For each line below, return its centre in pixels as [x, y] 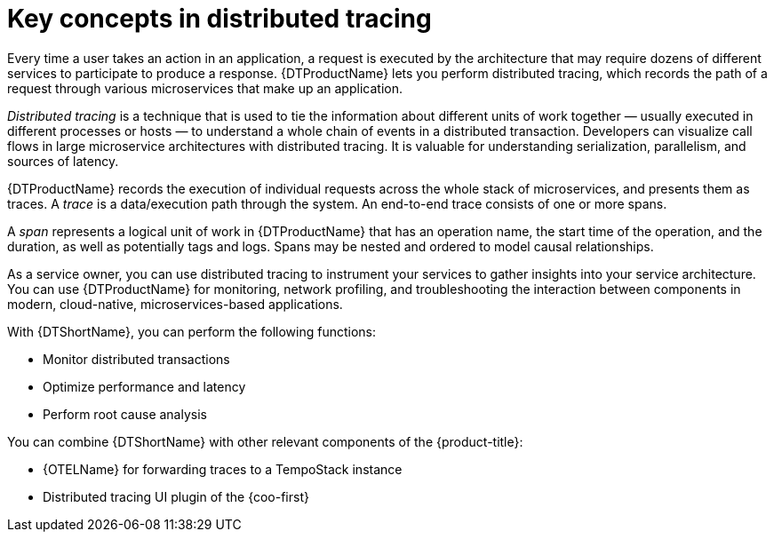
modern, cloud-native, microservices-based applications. [175, 304]
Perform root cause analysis [125, 414]
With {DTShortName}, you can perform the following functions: [192, 331]
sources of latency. [63, 161]
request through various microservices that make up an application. [205, 88]
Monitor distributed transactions [136, 359]
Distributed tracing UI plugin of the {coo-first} [176, 496]
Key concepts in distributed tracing [219, 19]
